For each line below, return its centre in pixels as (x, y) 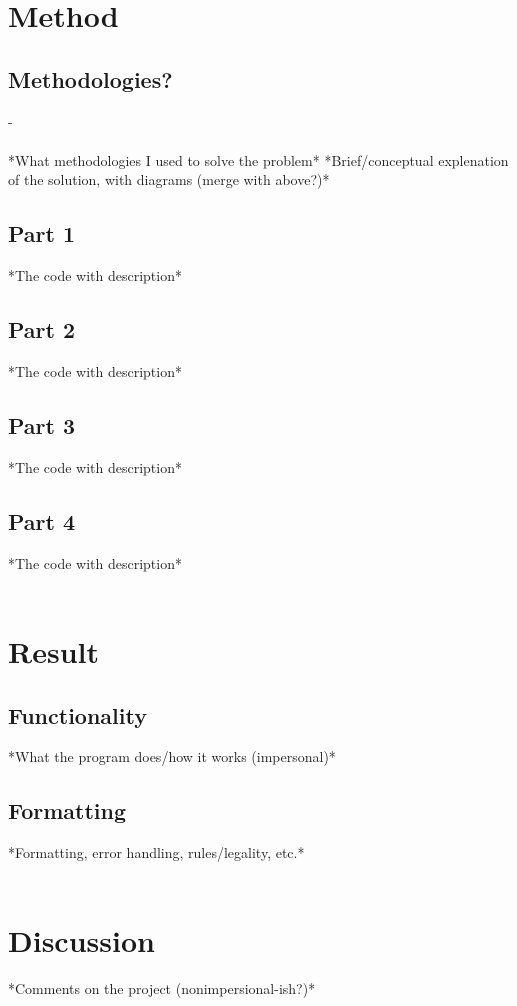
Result (53, 650)
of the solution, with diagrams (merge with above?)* (169, 179)
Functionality (77, 714)
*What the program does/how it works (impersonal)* (172, 756)
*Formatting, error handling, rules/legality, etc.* (156, 852)
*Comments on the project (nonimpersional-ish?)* (162, 988)
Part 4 (42, 520)
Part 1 (42, 233)
